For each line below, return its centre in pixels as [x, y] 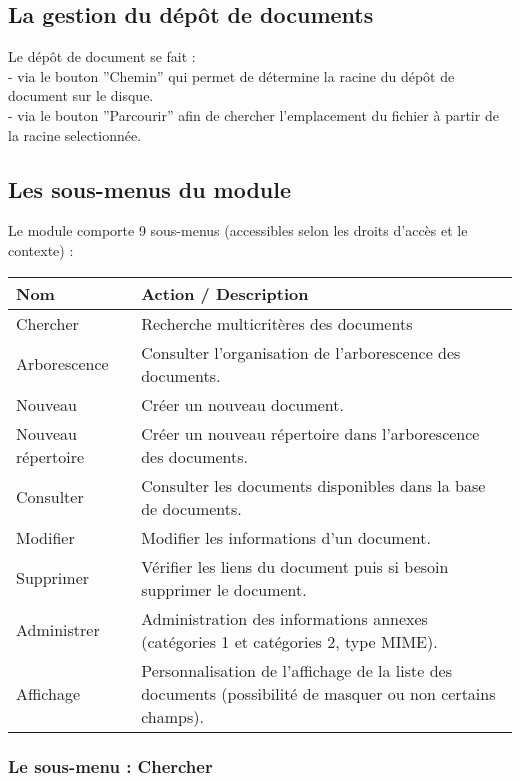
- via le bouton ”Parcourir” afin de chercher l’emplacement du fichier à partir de [253, 114]
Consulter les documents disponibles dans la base [313, 485]
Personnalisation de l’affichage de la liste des [297, 670]
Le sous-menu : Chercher [110, 766]
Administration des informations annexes [284, 618]
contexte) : [41, 249]
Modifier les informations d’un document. [286, 537]
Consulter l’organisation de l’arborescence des [301, 352]
